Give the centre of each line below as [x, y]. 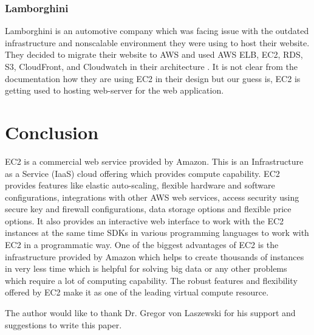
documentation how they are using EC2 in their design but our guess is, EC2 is [153, 78]
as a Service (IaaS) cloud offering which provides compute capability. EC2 [142, 173]
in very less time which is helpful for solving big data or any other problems [146, 268]
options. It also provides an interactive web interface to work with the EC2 [145, 220]
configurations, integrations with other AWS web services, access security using [152, 197]
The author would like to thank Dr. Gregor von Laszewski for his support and [150, 313]
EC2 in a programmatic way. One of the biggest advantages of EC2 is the [142, 245]
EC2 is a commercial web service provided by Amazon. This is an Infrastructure [154, 161]
